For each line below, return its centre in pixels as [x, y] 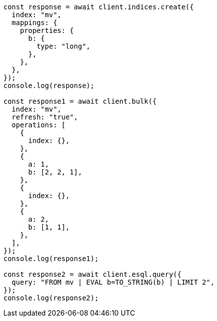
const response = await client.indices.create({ [99, 7]
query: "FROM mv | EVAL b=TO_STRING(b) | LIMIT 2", [113, 282]
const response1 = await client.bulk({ [80, 101]
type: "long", [64, 46]
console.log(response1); [51, 259]
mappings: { [34, 23]
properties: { [47, 30]
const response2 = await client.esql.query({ [93, 274]
